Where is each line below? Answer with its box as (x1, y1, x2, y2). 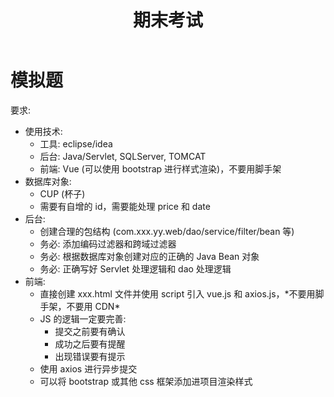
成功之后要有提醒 (54, 337, 126, 350)
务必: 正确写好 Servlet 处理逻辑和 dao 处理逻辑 (39, 262, 232, 275)
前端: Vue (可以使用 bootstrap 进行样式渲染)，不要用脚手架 (39, 162, 282, 175)
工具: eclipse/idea (39, 137, 113, 150)
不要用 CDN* (66, 300, 121, 312)
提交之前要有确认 (54, 325, 126, 337)
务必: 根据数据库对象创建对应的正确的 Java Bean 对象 (39, 250, 260, 262)
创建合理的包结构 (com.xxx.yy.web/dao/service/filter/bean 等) (39, 225, 295, 237)
